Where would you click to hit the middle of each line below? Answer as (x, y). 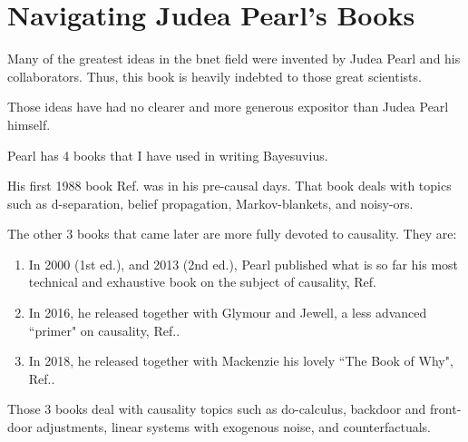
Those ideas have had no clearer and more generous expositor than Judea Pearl (228, 107)
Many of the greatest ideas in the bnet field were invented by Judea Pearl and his (234, 59)
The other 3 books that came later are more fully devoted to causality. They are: (232, 234)
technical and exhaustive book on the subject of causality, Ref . (202, 282)
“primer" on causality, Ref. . (104, 330)
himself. (29, 124)
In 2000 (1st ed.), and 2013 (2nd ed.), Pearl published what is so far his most (244, 264)
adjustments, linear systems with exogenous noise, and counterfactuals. (234, 427)
